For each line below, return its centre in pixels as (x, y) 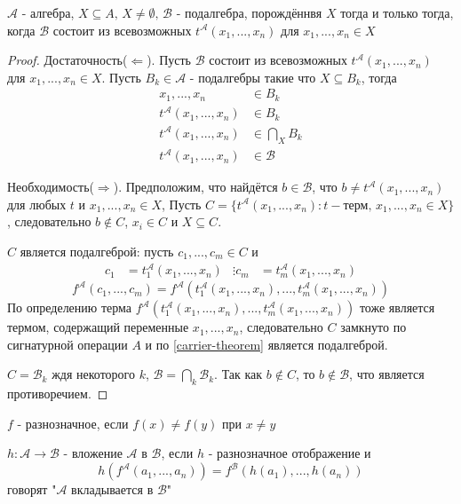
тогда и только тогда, (397, 12)
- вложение (93, 453)
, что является (387, 374)
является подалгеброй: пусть (97, 252)
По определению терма (70, 307)
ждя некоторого (93, 374)
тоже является (397, 307)
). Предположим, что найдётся (195, 187)
